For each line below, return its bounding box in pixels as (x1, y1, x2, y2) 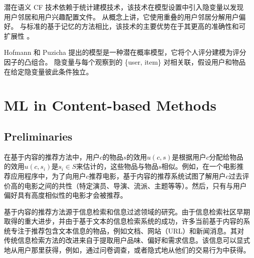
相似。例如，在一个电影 (161, 161, 237, 171)
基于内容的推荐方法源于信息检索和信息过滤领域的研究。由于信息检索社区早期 (4, 206, 250, 216)
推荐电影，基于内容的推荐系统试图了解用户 (89, 170, 226, 181)
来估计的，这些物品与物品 (76, 161, 158, 171)
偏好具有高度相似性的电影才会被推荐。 (4, 190, 127, 200)
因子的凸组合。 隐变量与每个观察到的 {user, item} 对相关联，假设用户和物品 (4, 56, 246, 67)
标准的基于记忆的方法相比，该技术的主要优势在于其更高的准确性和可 (26, 21, 246, 31)
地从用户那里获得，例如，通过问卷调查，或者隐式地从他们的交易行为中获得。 (4, 245, 250, 255)
